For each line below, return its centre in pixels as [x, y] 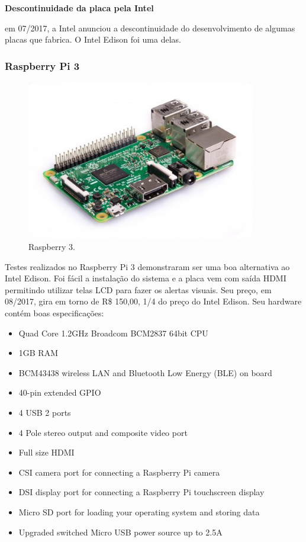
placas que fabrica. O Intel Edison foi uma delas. [93, 39]
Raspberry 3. [52, 246]
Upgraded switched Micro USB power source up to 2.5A [120, 532]
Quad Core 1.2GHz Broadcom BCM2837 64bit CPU [113, 333]
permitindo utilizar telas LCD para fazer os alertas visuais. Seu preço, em [138, 289]
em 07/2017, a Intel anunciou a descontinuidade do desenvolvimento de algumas [150, 28]
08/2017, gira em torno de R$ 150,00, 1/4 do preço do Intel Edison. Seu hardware [153, 301]
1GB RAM [38, 353]
